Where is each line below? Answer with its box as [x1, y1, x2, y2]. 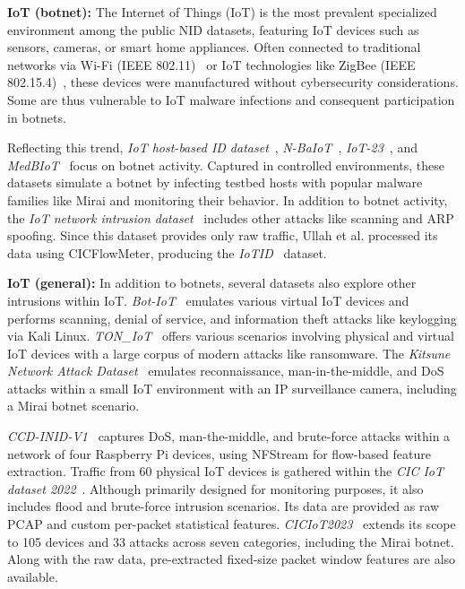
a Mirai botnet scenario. [7, 396, 140, 415]
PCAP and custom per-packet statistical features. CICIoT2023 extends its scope [7, 515, 456, 533]
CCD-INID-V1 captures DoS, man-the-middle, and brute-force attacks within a [7, 427, 451, 446]
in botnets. [7, 108, 66, 126]
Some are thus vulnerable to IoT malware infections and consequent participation [7, 90, 455, 108]
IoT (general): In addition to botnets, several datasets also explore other [7, 273, 417, 292]
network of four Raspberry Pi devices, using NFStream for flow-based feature [7, 444, 431, 463]
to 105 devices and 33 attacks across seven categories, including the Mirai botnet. [7, 532, 454, 550]
